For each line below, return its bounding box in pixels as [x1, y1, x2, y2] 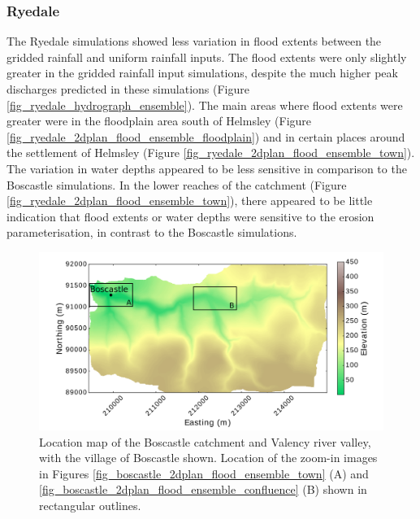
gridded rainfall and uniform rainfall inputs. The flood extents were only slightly [6, 48, 407, 65]
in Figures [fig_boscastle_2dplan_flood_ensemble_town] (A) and [39, 464, 369, 482]
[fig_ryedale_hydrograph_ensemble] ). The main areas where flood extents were [6, 96, 403, 113]
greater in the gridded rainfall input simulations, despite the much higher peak [6, 64, 398, 81]
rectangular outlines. [39, 496, 141, 513]
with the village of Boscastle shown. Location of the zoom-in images [39, 449, 378, 466]
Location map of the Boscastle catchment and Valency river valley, [39, 433, 371, 450]
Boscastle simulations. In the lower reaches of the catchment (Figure [6, 176, 347, 193]
